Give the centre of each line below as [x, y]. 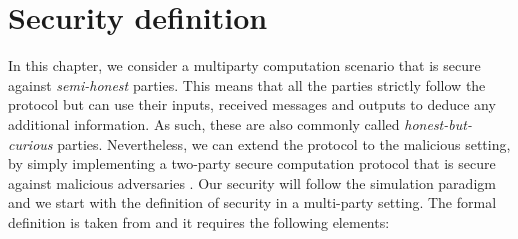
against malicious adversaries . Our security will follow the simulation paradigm [252, 182]
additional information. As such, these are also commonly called [204, 123]
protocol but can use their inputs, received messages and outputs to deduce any [252, 104]
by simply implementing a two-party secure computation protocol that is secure [252, 163]
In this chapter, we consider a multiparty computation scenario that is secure [244, 65]
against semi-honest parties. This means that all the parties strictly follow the [247, 84]
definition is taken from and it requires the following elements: [199, 221]
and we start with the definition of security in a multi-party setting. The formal [252, 202]
